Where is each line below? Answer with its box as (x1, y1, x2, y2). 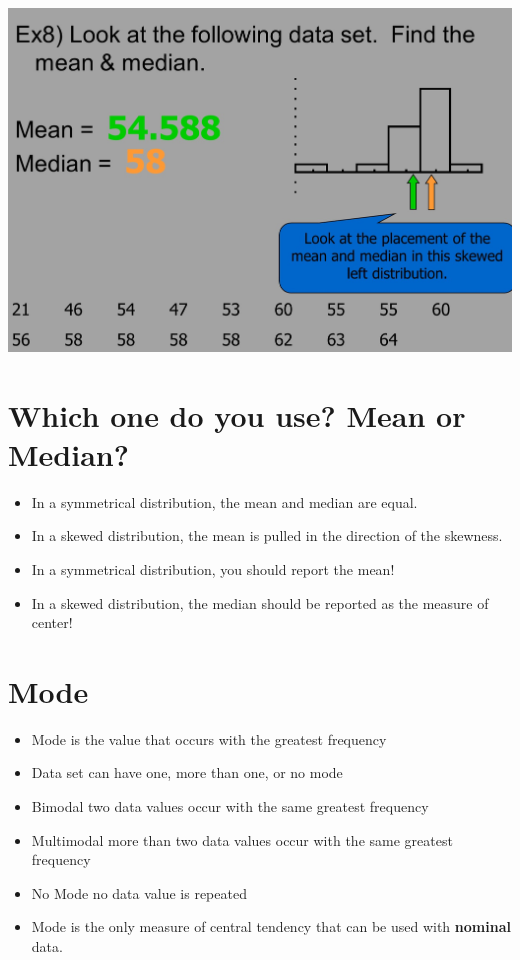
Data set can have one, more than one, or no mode (31, 762, 343, 783)
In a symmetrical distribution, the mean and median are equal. (31, 491, 418, 512)
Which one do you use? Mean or (8, 394, 466, 435)
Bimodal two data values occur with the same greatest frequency (31, 796, 429, 817)
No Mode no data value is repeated (31, 882, 247, 903)
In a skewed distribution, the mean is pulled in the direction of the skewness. (31, 525, 503, 546)
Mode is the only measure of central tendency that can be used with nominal (31, 916, 511, 937)
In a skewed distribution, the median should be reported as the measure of (31, 592, 489, 613)
